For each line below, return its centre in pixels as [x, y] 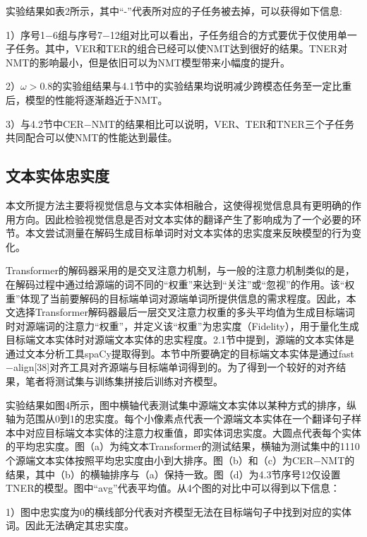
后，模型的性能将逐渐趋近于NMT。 [87, 99]
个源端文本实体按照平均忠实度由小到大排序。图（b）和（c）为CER [160, 460]
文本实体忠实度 [58, 176]
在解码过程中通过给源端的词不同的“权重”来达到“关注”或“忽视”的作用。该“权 [180, 284]
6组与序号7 [77, 34]
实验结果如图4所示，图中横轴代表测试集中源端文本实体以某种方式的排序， [176, 405]
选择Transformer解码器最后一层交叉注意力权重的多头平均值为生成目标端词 [185, 312]
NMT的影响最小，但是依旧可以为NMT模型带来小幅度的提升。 [148, 62]
